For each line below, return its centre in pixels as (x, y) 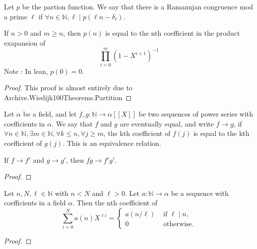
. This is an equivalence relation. (112, 143)
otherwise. (179, 224)
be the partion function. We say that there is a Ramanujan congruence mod (137, 6)
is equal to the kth (221, 133)
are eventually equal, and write (167, 123)
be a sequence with (200, 193)
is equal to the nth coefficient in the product (173, 33)
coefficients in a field (35, 203)
